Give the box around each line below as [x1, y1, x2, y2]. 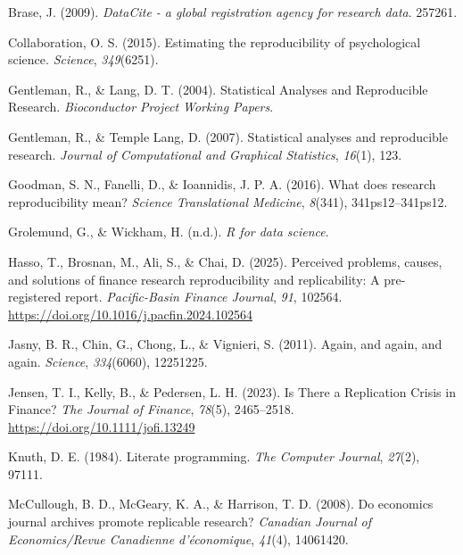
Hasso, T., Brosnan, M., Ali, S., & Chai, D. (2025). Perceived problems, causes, [8, 252, 442, 270]
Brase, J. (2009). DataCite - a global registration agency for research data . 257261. [8, 3, 458, 21]
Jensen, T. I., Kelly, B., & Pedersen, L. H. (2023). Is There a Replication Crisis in [8, 382, 456, 401]
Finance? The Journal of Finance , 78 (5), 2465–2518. [8, 400, 294, 418]
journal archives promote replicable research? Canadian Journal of [8, 512, 372, 531]
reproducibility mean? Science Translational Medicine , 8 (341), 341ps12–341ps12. [8, 192, 448, 211]
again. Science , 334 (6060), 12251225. [8, 352, 208, 370]
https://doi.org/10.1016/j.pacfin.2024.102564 [8, 304, 252, 323]
